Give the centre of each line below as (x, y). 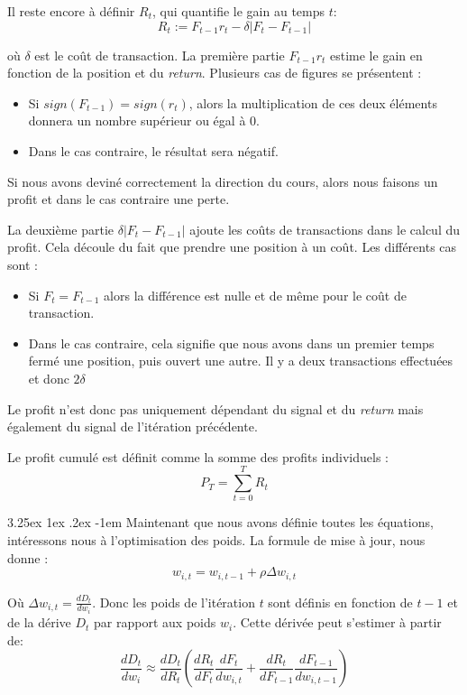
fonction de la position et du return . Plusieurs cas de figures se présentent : (215, 73)
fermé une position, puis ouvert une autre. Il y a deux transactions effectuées (241, 361)
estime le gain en (376, 55)
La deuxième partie (61, 229)
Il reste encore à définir (71, 11)
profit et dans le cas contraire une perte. (119, 199)
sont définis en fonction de (340, 602)
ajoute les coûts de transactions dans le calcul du (325, 229)
